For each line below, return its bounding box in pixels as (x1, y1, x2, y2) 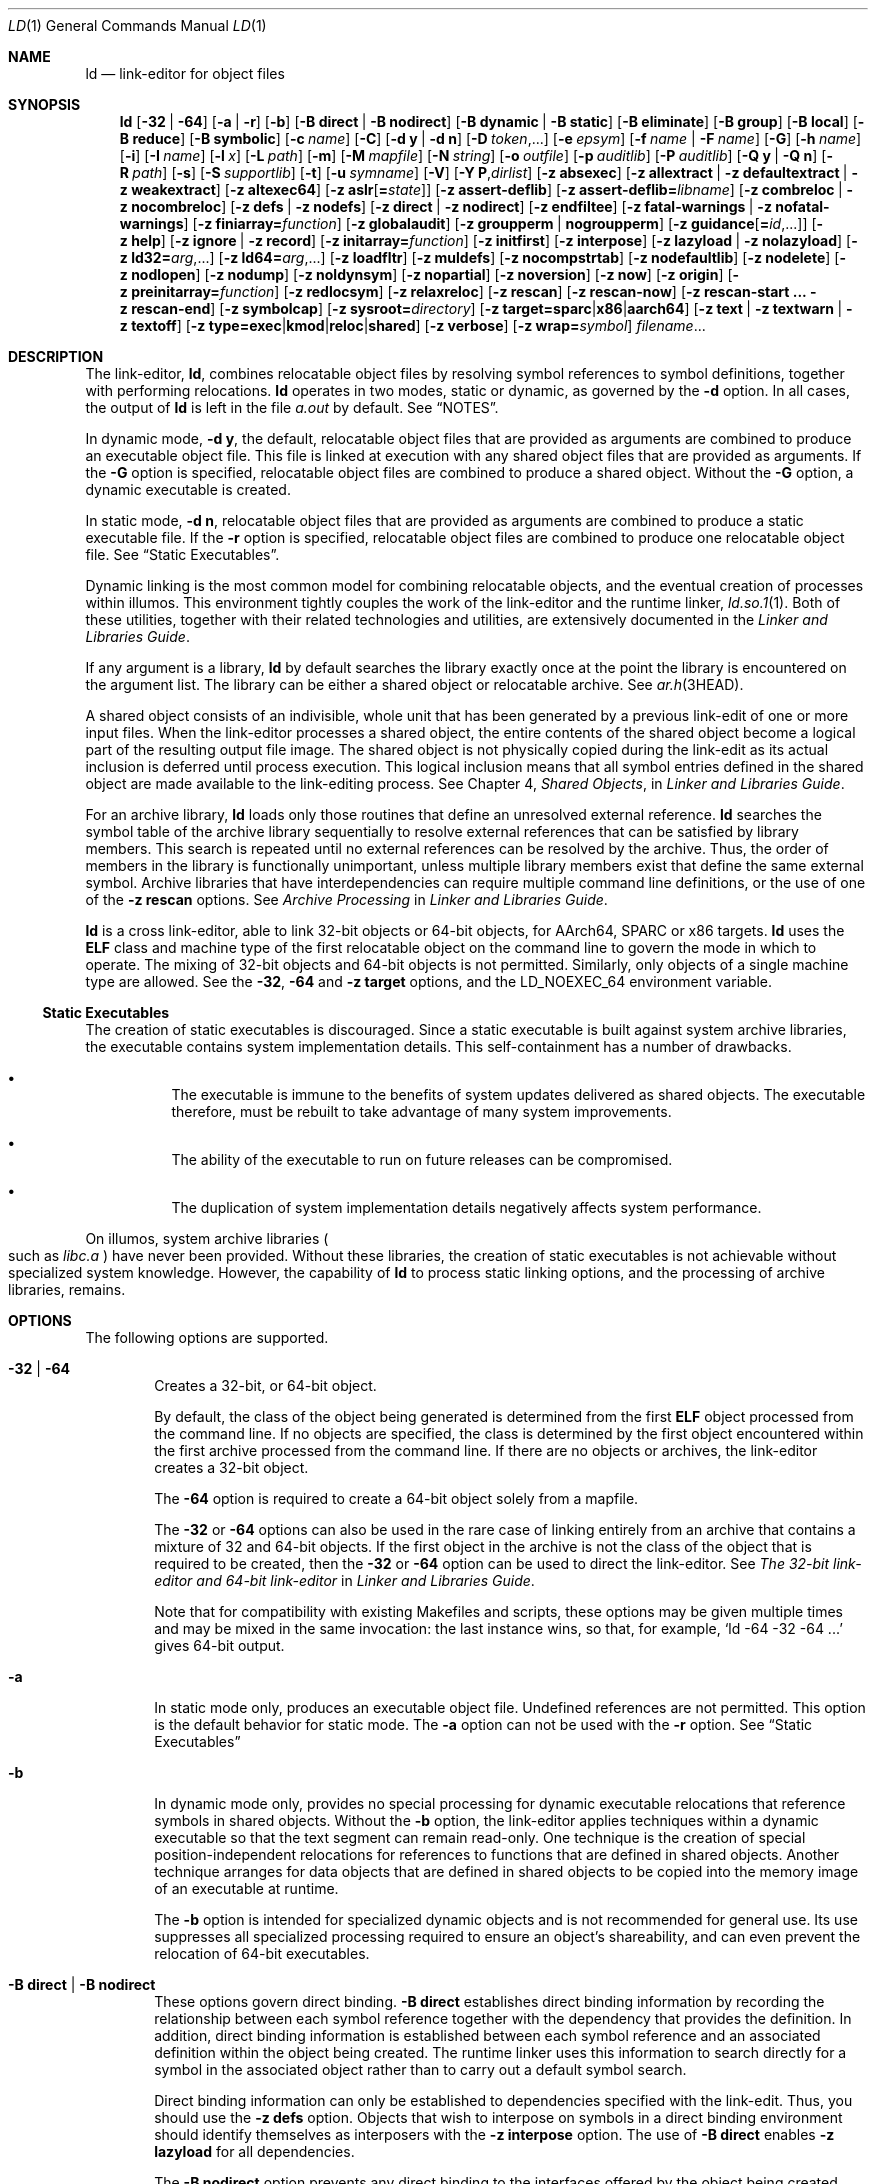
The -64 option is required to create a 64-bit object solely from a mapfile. (154, 1490, 639, 1507)
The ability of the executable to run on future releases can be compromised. (171, 1151, 673, 1168)
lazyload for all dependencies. (154, 2143, 355, 2160)
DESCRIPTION (8, 348, 104, 365)
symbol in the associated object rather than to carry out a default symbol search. (154, 2061, 687, 2078)
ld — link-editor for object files (85, 65, 285, 82)
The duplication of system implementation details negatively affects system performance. (171, 1199, 762, 1216)
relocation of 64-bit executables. (154, 1945, 370, 1962)
